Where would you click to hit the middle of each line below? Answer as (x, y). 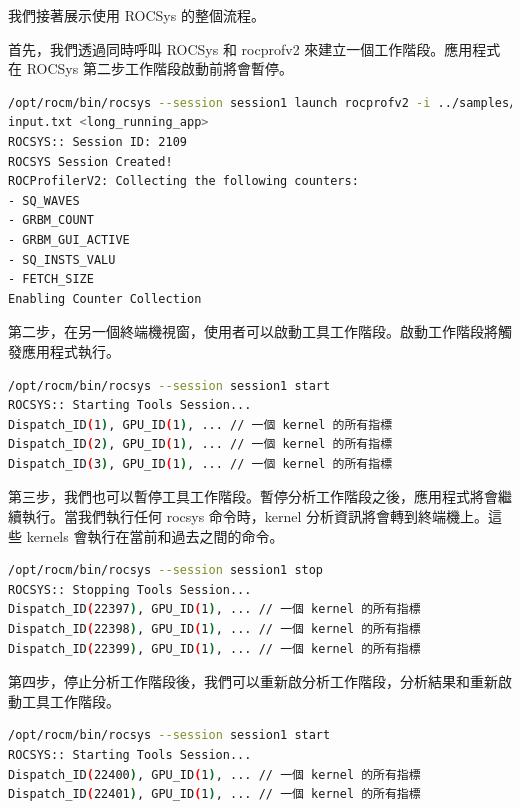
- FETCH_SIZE (51, 279)
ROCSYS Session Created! (90, 161)
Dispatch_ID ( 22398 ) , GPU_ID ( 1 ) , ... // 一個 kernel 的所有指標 (214, 629)
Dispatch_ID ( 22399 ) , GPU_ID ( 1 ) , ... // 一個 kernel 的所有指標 (214, 648)
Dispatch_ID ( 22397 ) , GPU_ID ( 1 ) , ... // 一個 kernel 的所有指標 (214, 609)
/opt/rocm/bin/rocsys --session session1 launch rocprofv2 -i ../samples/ (262, 102)
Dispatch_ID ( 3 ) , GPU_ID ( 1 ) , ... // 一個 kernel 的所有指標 (200, 463)
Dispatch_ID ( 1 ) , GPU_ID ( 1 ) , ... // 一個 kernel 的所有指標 (200, 424)
